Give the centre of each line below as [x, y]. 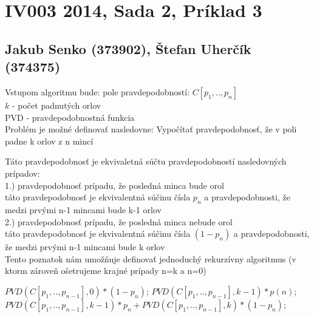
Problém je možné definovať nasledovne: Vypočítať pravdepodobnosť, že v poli [151, 129]
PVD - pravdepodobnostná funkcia [70, 117]
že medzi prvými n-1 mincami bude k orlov [85, 247]
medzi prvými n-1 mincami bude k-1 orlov [83, 209]
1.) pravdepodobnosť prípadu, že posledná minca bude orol [114, 185]
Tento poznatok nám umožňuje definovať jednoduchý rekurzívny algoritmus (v [151, 258]
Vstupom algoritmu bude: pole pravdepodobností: [97, 91]
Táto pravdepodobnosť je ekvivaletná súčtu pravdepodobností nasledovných [146, 161]
